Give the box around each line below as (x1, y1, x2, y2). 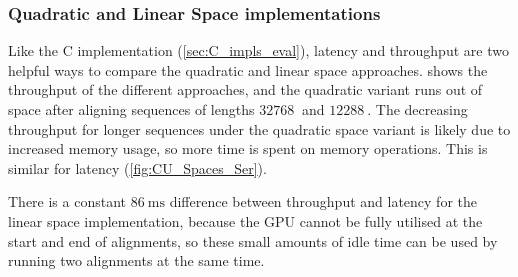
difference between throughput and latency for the (169, 191, 477, 212)
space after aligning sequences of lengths (8, 99, 255, 119)
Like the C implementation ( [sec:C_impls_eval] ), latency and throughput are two (8, 40, 509, 61)
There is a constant (8, 191, 127, 212)
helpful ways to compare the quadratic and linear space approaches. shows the (8, 59, 488, 80)
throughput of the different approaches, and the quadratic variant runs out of (8, 79, 483, 100)
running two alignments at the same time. (8, 250, 265, 271)
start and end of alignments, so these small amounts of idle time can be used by (8, 230, 498, 251)
